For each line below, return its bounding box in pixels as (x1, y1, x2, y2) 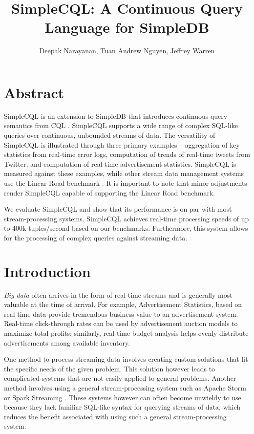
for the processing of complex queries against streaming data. (4, 232, 188, 242)
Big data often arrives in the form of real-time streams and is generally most (4, 289, 233, 300)
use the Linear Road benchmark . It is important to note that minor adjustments (4, 178, 247, 188)
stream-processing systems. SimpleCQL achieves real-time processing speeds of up (4, 213, 249, 223)
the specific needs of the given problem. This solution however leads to (4, 363, 215, 373)
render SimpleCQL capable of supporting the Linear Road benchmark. (4, 187, 215, 197)
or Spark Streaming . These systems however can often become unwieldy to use (4, 392, 241, 402)
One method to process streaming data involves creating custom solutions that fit (4, 354, 248, 364)
